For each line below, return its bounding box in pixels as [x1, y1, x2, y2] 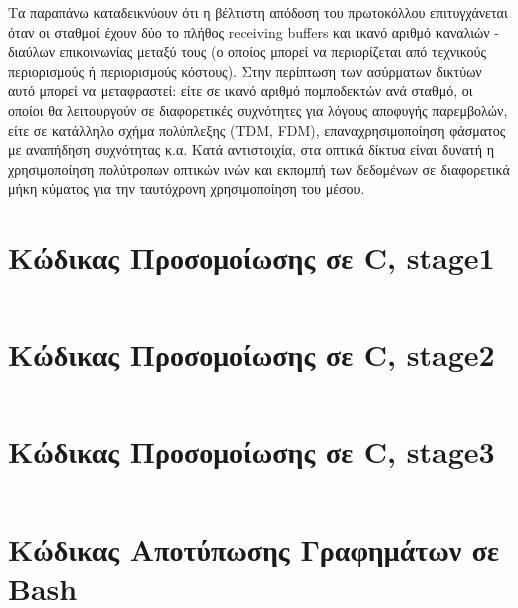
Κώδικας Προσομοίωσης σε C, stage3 [8, 431, 495, 472]
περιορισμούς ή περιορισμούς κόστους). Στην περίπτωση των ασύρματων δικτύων [8, 60, 482, 81]
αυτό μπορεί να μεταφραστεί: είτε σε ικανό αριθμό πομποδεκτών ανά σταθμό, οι [8, 80, 473, 101]
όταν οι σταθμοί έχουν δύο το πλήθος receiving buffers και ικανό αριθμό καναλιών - [8, 21, 499, 42]
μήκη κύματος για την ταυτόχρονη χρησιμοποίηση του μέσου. [8, 178, 365, 199]
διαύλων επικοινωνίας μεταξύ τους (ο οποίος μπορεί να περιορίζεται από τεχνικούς [8, 41, 486, 62]
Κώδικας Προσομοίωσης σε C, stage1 [8, 237, 495, 278]
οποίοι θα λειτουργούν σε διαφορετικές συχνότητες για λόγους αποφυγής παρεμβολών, [8, 99, 508, 120]
